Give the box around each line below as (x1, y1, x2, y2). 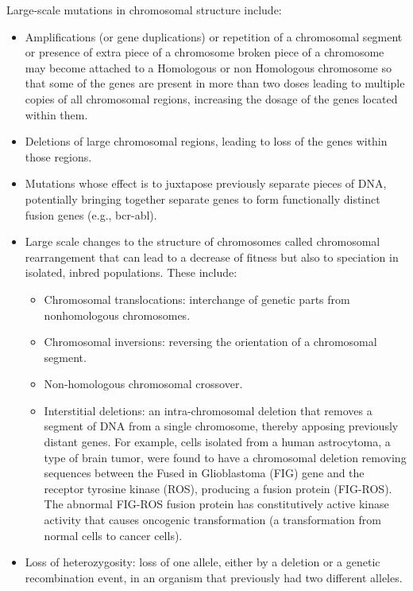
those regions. (25, 148, 92, 165)
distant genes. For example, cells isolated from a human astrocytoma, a (44, 434, 391, 450)
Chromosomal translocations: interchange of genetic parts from (44, 290, 350, 307)
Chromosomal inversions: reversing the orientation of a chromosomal (44, 333, 377, 350)
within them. (25, 106, 88, 122)
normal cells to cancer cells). (44, 527, 183, 543)
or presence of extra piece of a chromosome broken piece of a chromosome (25, 44, 384, 60)
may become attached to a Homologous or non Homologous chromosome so (25, 59, 392, 76)
